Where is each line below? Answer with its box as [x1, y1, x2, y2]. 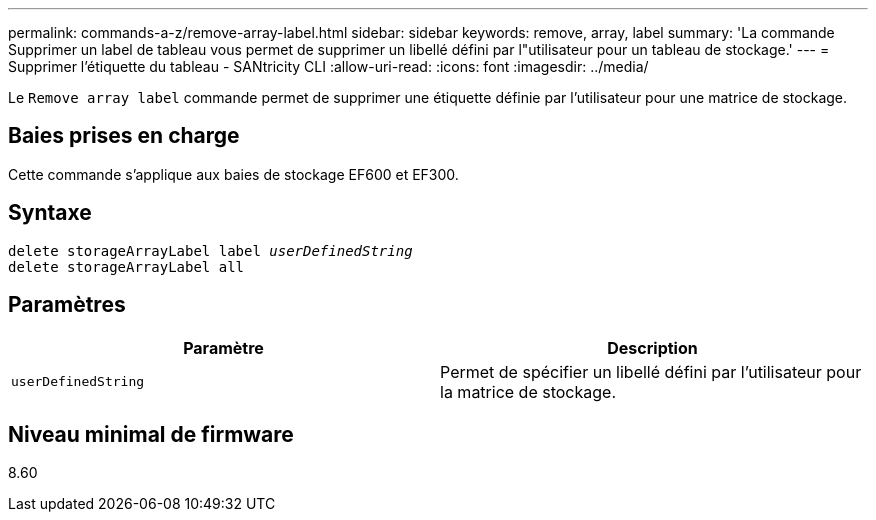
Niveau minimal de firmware [8, 421, 294, 447]
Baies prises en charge [8, 123, 240, 149]
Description [607, 337, 698, 358]
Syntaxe [8, 200, 92, 226]
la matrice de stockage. [440, 381, 617, 402]
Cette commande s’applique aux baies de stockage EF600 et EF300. [8, 165, 459, 183]
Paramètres [8, 292, 126, 318]
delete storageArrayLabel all [8, 258, 245, 275]
